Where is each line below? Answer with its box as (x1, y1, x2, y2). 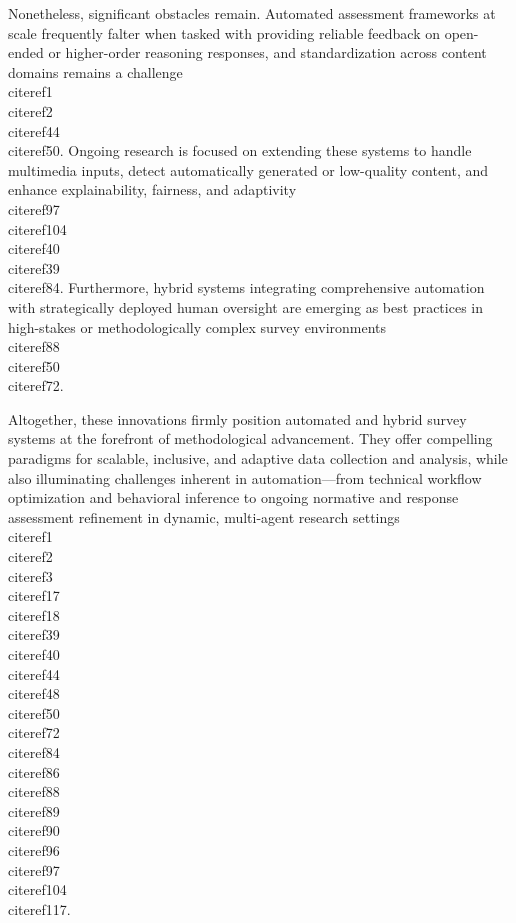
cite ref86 (8, 761, 60, 782)
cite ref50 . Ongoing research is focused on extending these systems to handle (8, 140, 472, 161)
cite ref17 (8, 585, 60, 606)
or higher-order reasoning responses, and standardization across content (48, 42, 487, 63)
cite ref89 (8, 800, 60, 821)
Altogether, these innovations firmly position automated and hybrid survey (8, 408, 467, 429)
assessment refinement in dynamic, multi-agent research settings (8, 506, 400, 527)
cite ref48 (8, 683, 60, 704)
